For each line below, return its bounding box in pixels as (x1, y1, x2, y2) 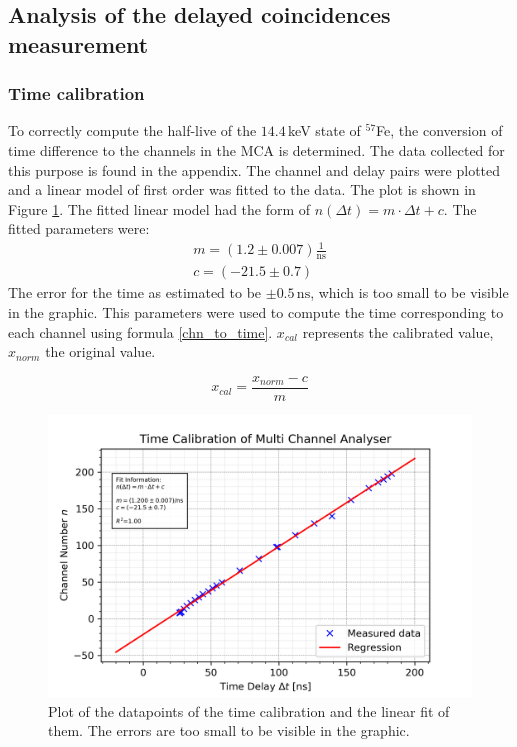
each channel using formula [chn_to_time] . (8, 321, 273, 342)
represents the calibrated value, (302, 321, 494, 342)
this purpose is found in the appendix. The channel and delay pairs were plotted (8, 159, 501, 180)
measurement (8, 28, 149, 59)
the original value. (45, 341, 156, 362)
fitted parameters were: (8, 218, 150, 239)
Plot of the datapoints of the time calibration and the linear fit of (48, 700, 450, 721)
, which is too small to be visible (310, 282, 509, 303)
